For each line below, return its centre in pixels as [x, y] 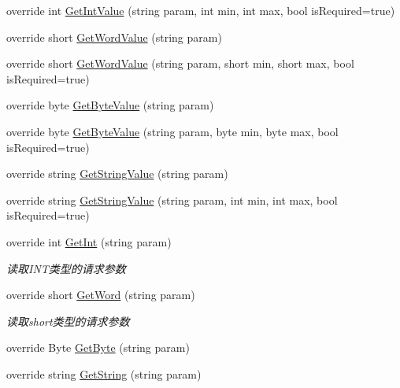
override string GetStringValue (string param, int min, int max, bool [172, 200]
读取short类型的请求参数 [68, 321]
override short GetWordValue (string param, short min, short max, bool [180, 63]
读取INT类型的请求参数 [66, 268]
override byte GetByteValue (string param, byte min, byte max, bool [172, 131]
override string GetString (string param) [104, 373]
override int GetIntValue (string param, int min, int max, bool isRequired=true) [201, 10]
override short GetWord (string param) [101, 295]
